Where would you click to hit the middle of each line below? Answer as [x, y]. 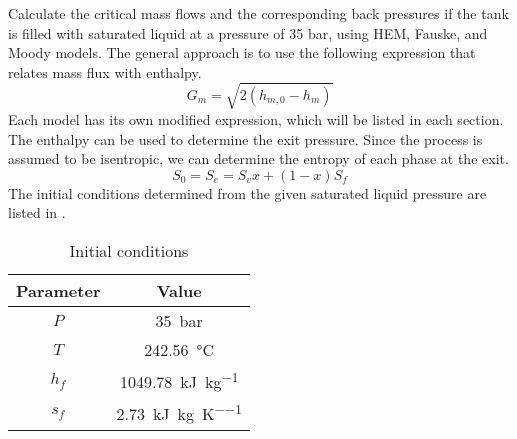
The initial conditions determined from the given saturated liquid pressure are [247, 192]
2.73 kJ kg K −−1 [179, 412]
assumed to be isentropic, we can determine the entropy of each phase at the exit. [258, 158]
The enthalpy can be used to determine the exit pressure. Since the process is [245, 138]
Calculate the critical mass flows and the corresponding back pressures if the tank [258, 13]
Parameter [58, 290]
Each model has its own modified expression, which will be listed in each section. [256, 118]
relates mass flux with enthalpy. [105, 71]
